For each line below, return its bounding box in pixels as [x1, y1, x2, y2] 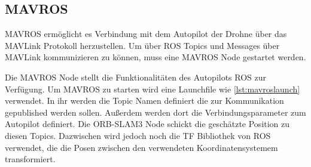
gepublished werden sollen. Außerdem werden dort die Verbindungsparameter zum [5, 106, 306, 118]
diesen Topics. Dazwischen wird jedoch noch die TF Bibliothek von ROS [5, 129, 271, 141]
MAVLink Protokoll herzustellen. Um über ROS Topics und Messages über [5, 39, 280, 51]
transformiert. [5, 153, 56, 165]
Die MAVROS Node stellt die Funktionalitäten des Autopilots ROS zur [5, 70, 267, 83]
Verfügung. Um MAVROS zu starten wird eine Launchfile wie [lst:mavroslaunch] [5, 82, 300, 95]
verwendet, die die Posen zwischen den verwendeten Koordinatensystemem [5, 141, 278, 153]
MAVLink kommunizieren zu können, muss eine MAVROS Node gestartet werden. [5, 51, 306, 63]
